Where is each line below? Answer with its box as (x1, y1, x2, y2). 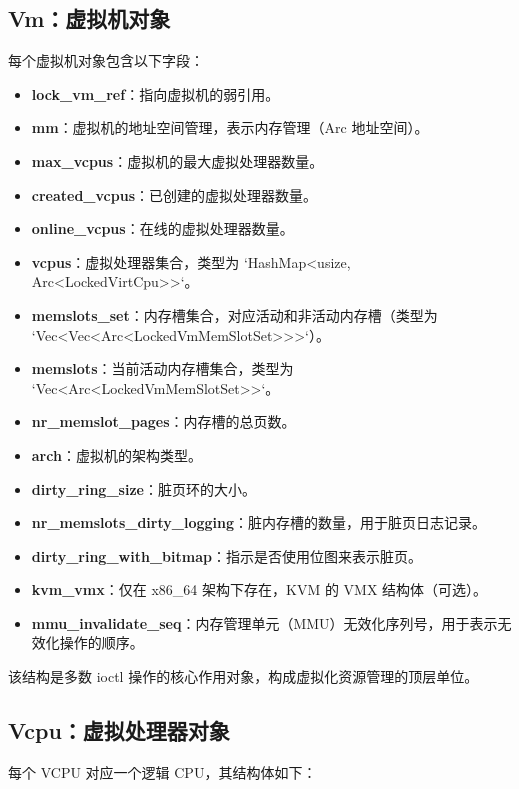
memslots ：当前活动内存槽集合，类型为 (31, 358, 294, 379)
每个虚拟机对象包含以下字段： (8, 50, 204, 71)
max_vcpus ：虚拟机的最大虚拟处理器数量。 (31, 150, 324, 171)
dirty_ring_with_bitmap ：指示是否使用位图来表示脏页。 (31, 545, 422, 566)
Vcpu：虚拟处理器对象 (8, 715, 230, 746)
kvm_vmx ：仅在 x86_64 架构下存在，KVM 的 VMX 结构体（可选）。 (31, 579, 488, 600)
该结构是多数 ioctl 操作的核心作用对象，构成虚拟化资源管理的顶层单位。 (8, 666, 479, 687)
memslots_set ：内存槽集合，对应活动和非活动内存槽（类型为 (31, 304, 438, 325)
